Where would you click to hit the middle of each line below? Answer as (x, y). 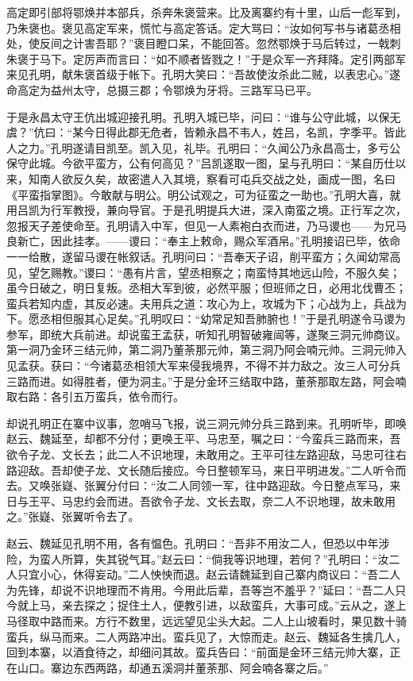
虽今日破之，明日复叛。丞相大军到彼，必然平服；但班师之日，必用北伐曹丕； (206, 288)
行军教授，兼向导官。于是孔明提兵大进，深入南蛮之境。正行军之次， (228, 210)
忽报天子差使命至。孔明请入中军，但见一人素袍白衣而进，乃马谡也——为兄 (201, 225)
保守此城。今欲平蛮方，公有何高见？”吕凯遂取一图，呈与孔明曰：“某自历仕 (201, 163)
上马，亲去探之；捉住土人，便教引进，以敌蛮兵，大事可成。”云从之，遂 (212, 605)
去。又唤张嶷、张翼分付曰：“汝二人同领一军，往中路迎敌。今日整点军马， (198, 485)
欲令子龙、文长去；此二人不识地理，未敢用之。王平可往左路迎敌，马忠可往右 (206, 454)
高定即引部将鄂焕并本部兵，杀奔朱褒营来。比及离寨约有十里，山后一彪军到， (206, 12)
